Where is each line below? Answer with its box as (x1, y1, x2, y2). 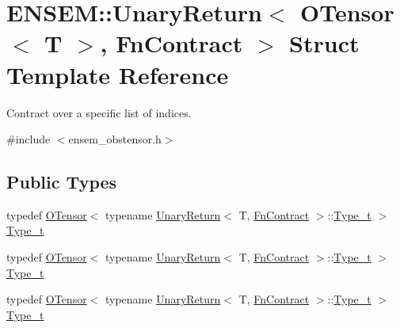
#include (6, 131, 51, 147)
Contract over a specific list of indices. (6, 104, 192, 120)
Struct (289, 27, 360, 59)
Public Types (6, 170, 117, 194)
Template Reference (6, 58, 229, 90)
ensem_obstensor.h (68, 131, 162, 147)
